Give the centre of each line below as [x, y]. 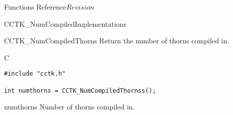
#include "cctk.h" [35, 74]
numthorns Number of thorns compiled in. [69, 107]
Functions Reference [35, 7]
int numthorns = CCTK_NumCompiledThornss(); [80, 91]
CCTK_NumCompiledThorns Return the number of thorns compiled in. [117, 41]
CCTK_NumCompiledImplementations [65, 23]
